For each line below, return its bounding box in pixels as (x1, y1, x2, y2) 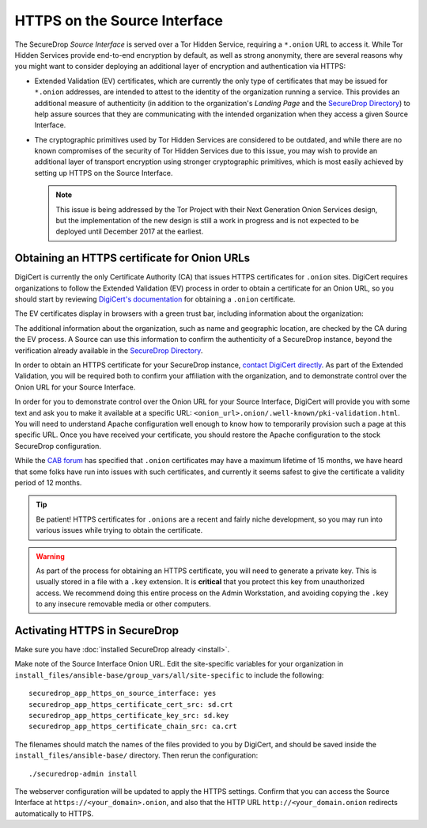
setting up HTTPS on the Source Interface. (34, 168, 173, 177)
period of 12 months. (14, 477, 82, 487)
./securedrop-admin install (28, 769, 138, 778)
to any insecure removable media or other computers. (36, 599, 211, 609)
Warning (36, 551, 65, 561)
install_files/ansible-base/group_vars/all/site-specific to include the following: (14, 670, 324, 680)
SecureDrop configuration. (14, 441, 102, 450)
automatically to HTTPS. (14, 808, 94, 819)
